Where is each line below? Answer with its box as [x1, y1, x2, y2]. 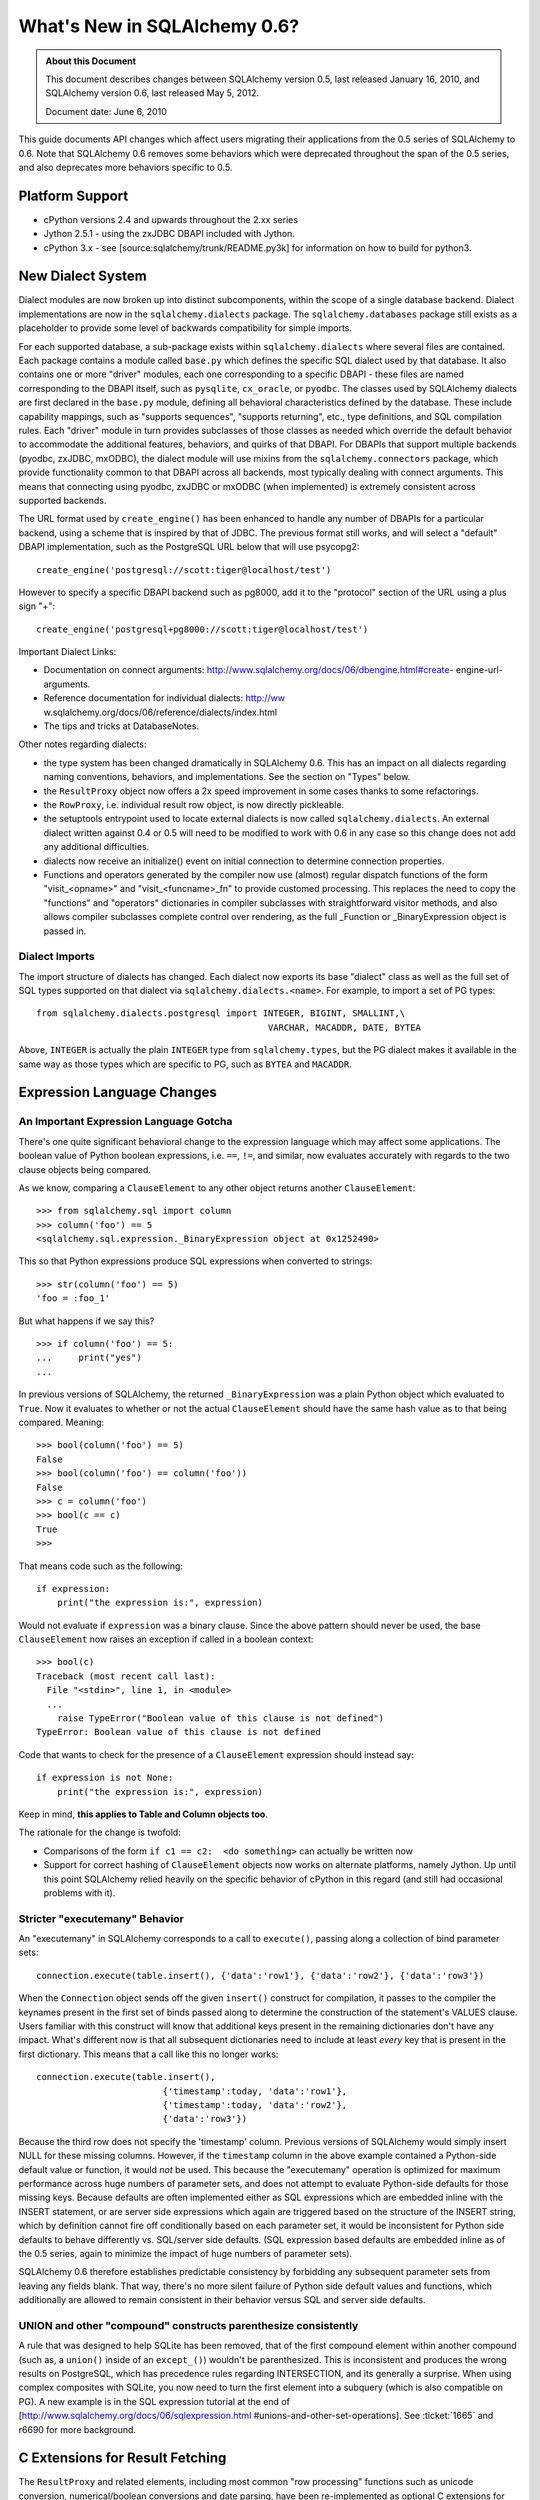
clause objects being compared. [18, 1163, 152, 1175]
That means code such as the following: [18, 1560, 184, 1572]
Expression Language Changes [18, 1084, 217, 1101]
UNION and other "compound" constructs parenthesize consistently [18, 2318, 359, 2332]
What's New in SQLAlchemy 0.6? [18, 15, 300, 37]
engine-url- [455, 664, 504, 676]
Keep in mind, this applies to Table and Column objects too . [18, 1808, 269, 1820]
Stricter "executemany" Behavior [18, 1911, 185, 1925]
